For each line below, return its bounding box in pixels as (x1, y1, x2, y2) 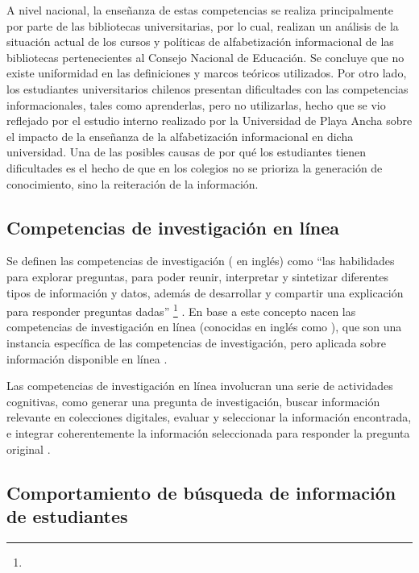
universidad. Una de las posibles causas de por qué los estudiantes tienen (6, 143, 367, 160)
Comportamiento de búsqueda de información (6, 480, 396, 504)
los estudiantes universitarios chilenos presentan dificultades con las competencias (6, 80, 409, 97)
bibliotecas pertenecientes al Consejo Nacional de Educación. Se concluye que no (6, 48, 404, 65)
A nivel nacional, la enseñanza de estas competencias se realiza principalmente (6, 2, 393, 18)
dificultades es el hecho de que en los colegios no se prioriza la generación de (6, 159, 383, 176)
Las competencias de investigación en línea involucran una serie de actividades (6, 377, 393, 394)
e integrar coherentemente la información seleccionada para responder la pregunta (6, 424, 410, 441)
